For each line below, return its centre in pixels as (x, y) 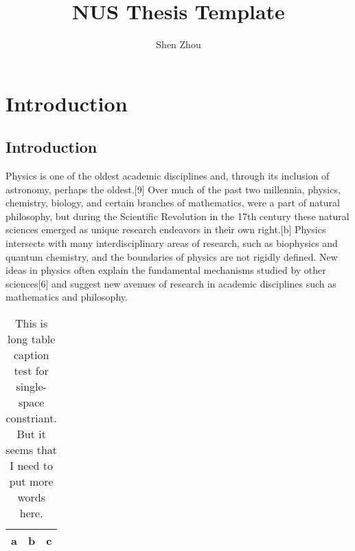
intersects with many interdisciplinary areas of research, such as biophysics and (172, 243)
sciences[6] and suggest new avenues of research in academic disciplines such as (171, 283)
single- (31, 387)
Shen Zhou (179, 44)
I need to (32, 466)
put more (31, 482)
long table (32, 339)
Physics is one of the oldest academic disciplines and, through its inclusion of (168, 176)
